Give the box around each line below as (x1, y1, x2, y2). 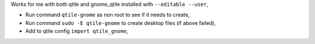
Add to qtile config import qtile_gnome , (25, 28, 128, 35)
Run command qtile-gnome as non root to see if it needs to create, (25, 12, 190, 19)
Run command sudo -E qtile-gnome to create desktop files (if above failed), (25, 19, 216, 26)
